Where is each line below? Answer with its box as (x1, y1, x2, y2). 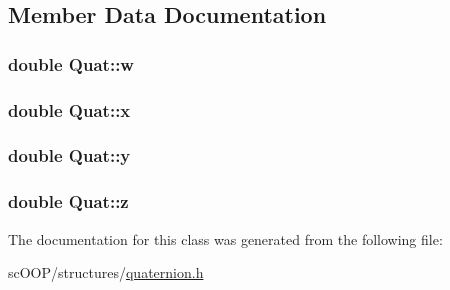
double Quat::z (8, 189, 129, 214)
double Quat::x (8, 97, 131, 122)
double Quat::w (8, 51, 134, 76)
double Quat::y (8, 143, 131, 168)
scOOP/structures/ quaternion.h (8, 262, 204, 283)
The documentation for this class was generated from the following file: (8, 228, 443, 249)
